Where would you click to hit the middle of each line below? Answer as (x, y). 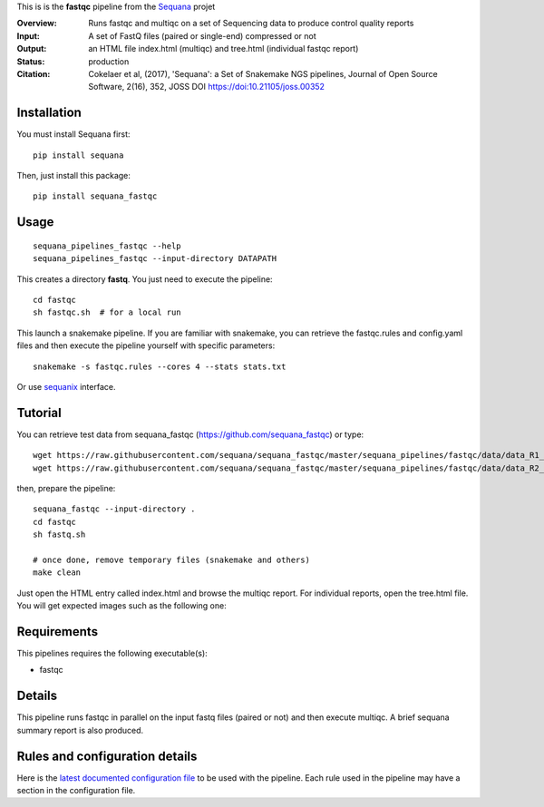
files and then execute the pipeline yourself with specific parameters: (146, 345)
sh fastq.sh (59, 535)
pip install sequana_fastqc (95, 196)
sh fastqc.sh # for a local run (107, 312)
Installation (49, 113)
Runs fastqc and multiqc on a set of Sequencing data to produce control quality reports (251, 24)
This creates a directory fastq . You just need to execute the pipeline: (145, 279)
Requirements (58, 632)
